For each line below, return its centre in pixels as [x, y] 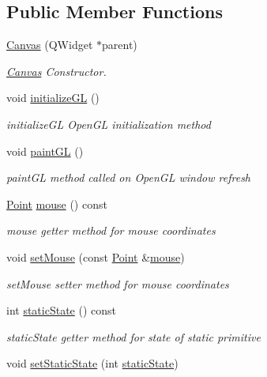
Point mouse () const [57, 204]
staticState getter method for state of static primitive [133, 336]
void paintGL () [45, 151]
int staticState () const [62, 310]
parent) [120, 45]
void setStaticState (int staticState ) [92, 363]
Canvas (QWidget [50, 45]
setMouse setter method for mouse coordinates [118, 283]
